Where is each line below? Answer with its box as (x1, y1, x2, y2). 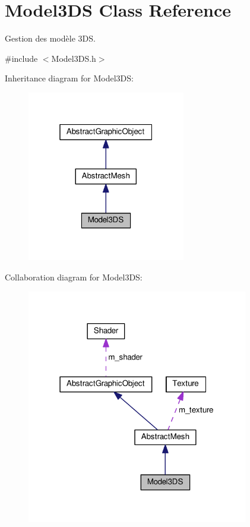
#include (5, 52, 38, 64)
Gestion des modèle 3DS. (5, 32, 96, 45)
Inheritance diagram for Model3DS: (5, 72, 134, 84)
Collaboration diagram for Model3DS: (5, 270, 143, 283)
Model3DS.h (51, 52, 96, 64)
